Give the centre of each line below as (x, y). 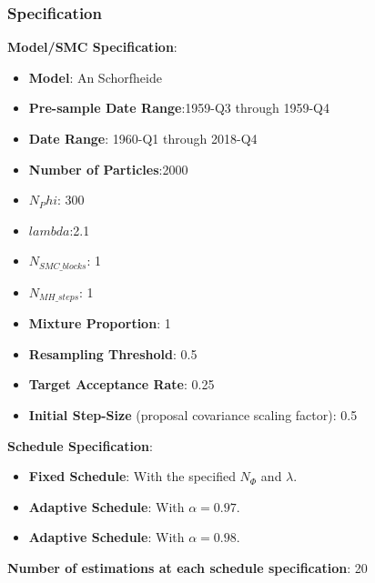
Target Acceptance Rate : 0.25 (122, 384)
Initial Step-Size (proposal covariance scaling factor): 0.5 (193, 415)
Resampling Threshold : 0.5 (113, 353)
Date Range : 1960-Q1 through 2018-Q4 (143, 138)
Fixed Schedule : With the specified (132, 476)
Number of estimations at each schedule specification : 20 (187, 568)
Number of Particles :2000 (108, 169)
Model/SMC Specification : (92, 47)
